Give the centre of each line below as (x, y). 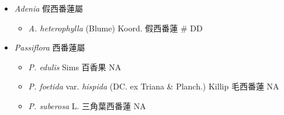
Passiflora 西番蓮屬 (50, 47)
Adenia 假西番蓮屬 (49, 8)
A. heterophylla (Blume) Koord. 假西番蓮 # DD (115, 28)
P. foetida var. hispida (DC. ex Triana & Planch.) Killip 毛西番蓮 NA (154, 86)
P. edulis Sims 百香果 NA (75, 67)
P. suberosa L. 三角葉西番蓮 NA (87, 105)
